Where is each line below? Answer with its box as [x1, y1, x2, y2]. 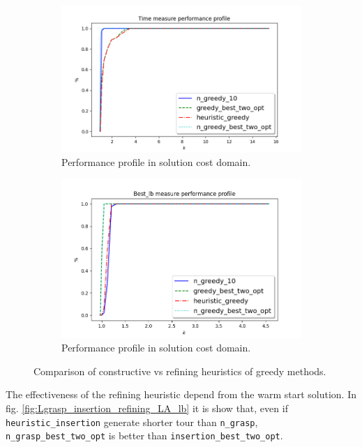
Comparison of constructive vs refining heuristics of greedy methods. [33, 363, 326, 378]
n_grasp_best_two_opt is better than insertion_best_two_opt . [6, 428, 283, 443]
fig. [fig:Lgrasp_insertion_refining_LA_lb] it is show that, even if [6, 401, 288, 416]
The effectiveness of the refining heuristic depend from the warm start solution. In [6, 387, 357, 402]
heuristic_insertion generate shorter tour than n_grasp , [6, 414, 258, 429]
